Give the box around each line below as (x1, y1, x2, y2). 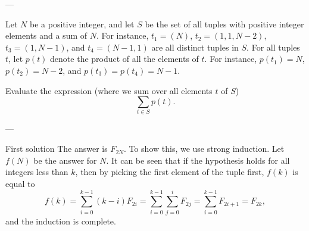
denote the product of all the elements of (50, 52, 199, 65)
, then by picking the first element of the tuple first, (75, 166, 264, 178)
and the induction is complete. (5, 214, 116, 227)
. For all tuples (246, 40, 300, 53)
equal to (5, 177, 35, 189)
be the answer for (33, 154, 97, 166)
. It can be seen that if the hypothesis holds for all (106, 154, 290, 166)
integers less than (5, 166, 68, 178)
